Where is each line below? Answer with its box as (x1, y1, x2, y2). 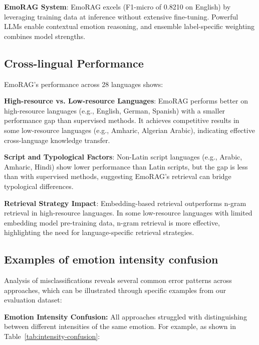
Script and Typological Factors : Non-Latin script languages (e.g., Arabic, (4, 151, 242, 162)
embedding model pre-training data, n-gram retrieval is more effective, (4, 217, 220, 227)
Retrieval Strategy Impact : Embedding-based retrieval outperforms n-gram (4, 197, 246, 208)
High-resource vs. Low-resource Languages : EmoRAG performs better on (4, 95, 248, 106)
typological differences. (4, 180, 74, 191)
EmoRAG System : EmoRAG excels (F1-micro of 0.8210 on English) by (4, 1, 231, 11)
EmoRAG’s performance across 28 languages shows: (4, 78, 163, 89)
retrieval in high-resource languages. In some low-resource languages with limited (4, 207, 252, 218)
